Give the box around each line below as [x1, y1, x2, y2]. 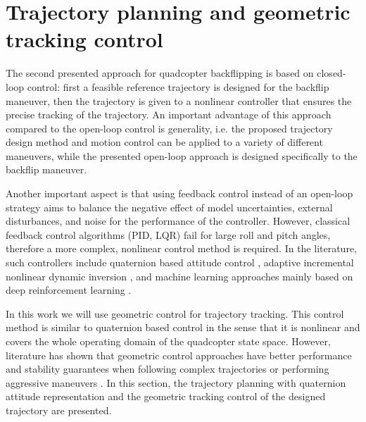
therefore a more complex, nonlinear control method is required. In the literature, [6, 241, 357, 256]
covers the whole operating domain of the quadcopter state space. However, [6, 334, 331, 348]
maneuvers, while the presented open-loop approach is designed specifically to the [6, 148, 358, 163]
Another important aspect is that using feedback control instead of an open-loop [6, 186, 353, 201]
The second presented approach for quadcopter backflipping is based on [6, 66, 314, 80]
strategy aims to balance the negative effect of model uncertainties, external [6, 199, 333, 214]
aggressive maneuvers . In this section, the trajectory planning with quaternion [6, 375, 346, 390]
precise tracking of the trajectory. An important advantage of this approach [6, 107, 332, 122]
